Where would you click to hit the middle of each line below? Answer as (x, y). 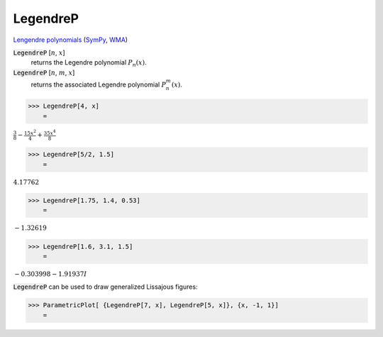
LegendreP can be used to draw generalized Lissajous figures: (105, 287)
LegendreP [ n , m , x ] (44, 72)
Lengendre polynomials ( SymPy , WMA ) (70, 40)
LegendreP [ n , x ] (39, 53)
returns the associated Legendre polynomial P (99, 84)
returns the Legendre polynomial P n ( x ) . (89, 63)
